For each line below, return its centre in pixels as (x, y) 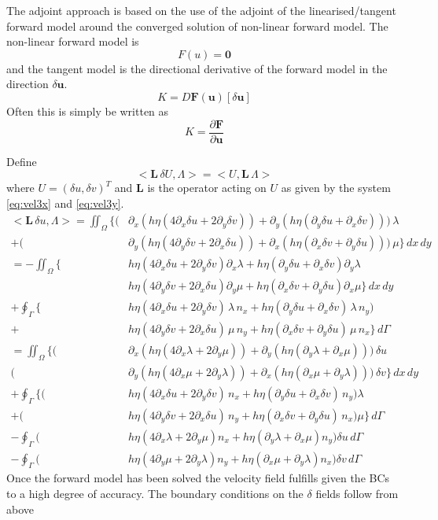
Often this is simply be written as (88, 111)
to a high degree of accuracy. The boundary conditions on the (155, 493)
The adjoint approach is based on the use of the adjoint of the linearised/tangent (201, 10)
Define (22, 161)
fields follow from (357, 493)
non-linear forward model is (73, 41)
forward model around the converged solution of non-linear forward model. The (197, 26)
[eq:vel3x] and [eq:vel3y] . (65, 203)
